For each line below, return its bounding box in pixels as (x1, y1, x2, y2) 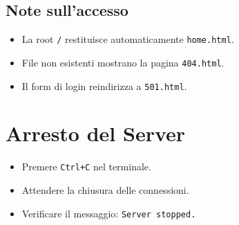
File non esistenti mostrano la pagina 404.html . (21, 55, 224, 69)
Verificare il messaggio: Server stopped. (21, 206, 196, 220)
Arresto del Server (6, 119, 186, 147)
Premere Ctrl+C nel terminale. (21, 159, 151, 174)
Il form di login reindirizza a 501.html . (21, 78, 187, 93)
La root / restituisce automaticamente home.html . (21, 32, 234, 46)
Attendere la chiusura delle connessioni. (21, 182, 189, 197)
